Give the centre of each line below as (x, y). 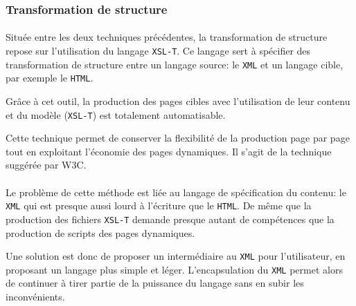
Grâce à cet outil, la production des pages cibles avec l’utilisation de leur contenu (178, 101)
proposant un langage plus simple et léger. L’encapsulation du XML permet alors (174, 269)
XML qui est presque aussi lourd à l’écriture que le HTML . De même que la (159, 205)
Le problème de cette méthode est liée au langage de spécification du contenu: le (176, 192)
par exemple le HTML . (50, 78)
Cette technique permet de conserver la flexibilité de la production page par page (178, 138)
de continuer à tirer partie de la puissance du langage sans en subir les (155, 283)
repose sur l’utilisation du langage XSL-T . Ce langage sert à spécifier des (158, 51)
